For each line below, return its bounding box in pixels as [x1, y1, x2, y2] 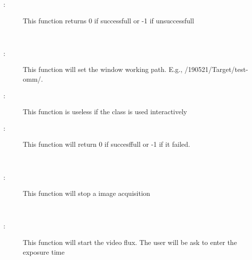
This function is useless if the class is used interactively [23, 106, 187, 117]
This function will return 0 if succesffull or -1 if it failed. [23, 139, 190, 149]
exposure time [23, 246, 65, 257]
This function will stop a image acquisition [23, 188, 150, 198]
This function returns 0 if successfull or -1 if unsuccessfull [23, 15, 194, 25]
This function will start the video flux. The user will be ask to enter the [23, 237, 237, 247]
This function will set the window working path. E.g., [23, 64, 182, 74]
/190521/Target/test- [184, 64, 248, 74]
